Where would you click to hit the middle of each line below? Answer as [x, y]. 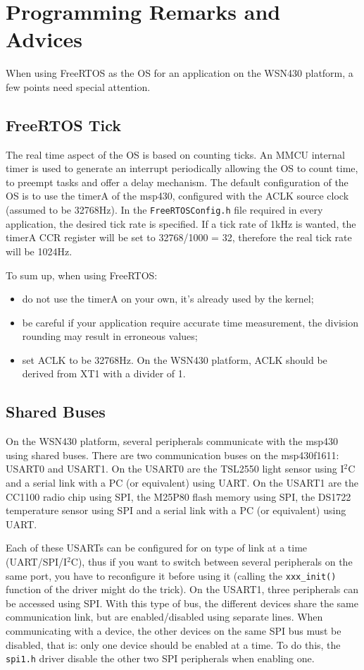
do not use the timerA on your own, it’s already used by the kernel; [168, 299]
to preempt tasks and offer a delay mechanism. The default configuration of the [177, 182]
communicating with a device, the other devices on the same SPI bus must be [174, 631]
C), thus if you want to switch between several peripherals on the [212, 562]
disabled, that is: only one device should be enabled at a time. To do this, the [173, 644]
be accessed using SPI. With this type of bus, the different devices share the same [182, 603]
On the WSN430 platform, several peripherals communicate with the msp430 [172, 441]
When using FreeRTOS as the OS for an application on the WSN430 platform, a [180, 73]
